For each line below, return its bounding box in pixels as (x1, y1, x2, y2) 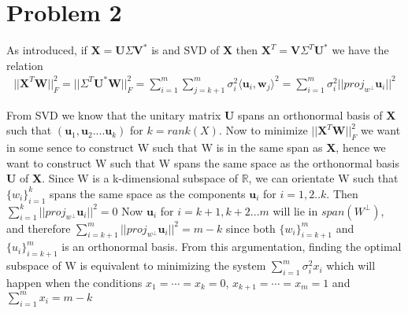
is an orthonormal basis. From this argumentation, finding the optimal (61, 238, 402, 255)
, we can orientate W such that (248, 170, 399, 186)
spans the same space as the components (50, 185, 246, 201)
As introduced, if (6, 42, 87, 58)
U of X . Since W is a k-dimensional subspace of (6, 170, 238, 186)
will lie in (273, 202, 318, 219)
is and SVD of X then (151, 42, 258, 58)
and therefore (6, 219, 71, 236)
